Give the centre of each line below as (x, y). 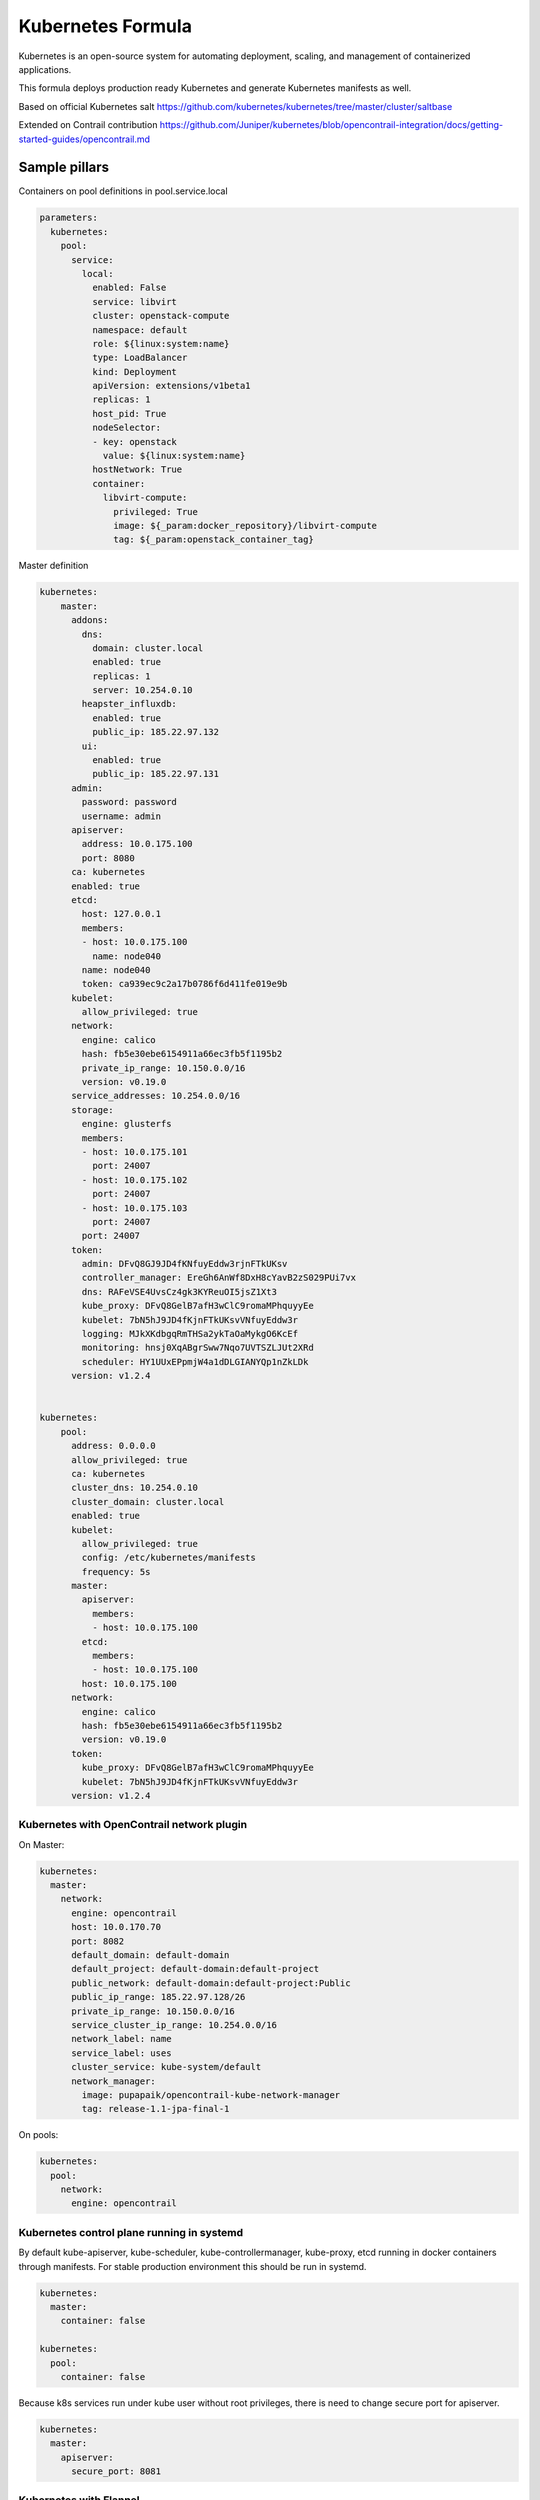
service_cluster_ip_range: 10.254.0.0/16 (174, 2024)
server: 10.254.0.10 (142, 690)
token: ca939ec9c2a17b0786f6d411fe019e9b (184, 984)
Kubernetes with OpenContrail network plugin (133, 1825)
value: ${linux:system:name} (174, 456)
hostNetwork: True (137, 469)
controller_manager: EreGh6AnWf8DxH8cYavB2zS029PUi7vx (219, 1278)
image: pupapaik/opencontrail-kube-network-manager (211, 2094)
